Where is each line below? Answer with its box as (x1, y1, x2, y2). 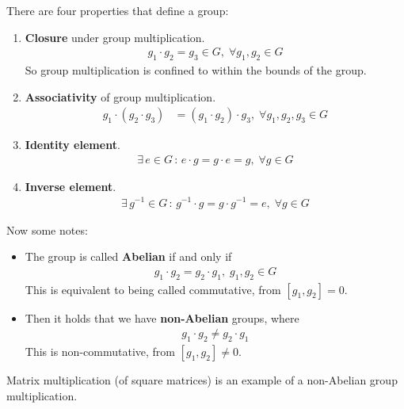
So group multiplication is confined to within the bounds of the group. (25, 62, 367, 78)
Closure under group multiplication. (25, 29, 205, 45)
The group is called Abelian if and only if (25, 248, 232, 265)
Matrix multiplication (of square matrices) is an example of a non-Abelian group (6, 372, 398, 388)
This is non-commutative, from (25, 343, 175, 359)
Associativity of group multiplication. (25, 88, 216, 105)
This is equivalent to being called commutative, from (25, 281, 281, 297)
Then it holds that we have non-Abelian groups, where (25, 309, 299, 326)
